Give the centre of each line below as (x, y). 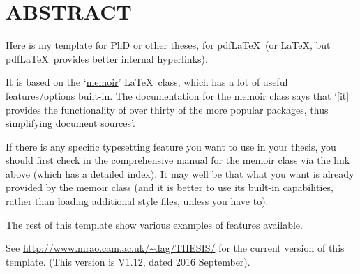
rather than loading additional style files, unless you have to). (137, 201)
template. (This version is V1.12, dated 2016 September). (128, 261)
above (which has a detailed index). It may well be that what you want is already (180, 173)
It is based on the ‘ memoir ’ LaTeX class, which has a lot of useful (147, 82)
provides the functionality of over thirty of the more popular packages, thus (167, 109)
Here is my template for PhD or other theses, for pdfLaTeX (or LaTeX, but (168, 45)
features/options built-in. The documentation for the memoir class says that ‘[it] (178, 95)
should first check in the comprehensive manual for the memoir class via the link (178, 160)
